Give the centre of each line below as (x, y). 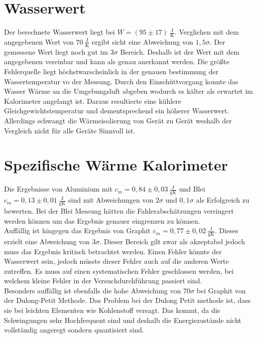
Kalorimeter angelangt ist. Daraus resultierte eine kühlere (93, 101)
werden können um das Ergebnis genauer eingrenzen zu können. (102, 220)
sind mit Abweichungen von (111, 200)
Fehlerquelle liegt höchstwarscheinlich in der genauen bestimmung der (111, 71)
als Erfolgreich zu (223, 200)
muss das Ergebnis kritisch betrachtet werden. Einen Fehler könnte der (113, 251)
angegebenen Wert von (39, 41)
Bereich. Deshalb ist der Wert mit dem (180, 51)
